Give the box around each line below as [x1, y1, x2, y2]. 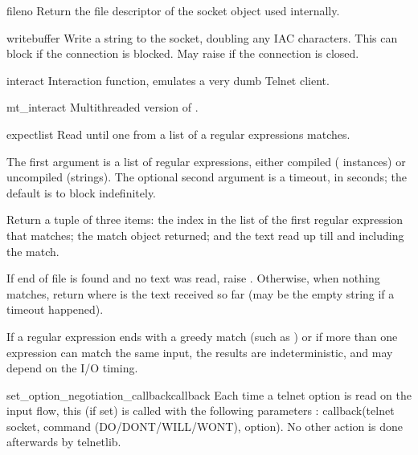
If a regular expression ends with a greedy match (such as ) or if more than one [6, 327, 398, 344]
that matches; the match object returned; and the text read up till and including [6, 226, 404, 243]
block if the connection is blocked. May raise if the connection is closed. [6, 45, 359, 62]
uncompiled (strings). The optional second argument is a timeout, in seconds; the [6, 169, 407, 185]
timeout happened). [6, 301, 104, 318]
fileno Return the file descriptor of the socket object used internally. [6, 2, 340, 18]
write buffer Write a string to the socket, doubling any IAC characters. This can [6, 29, 398, 46]
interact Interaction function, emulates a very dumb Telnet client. [6, 71, 330, 88]
